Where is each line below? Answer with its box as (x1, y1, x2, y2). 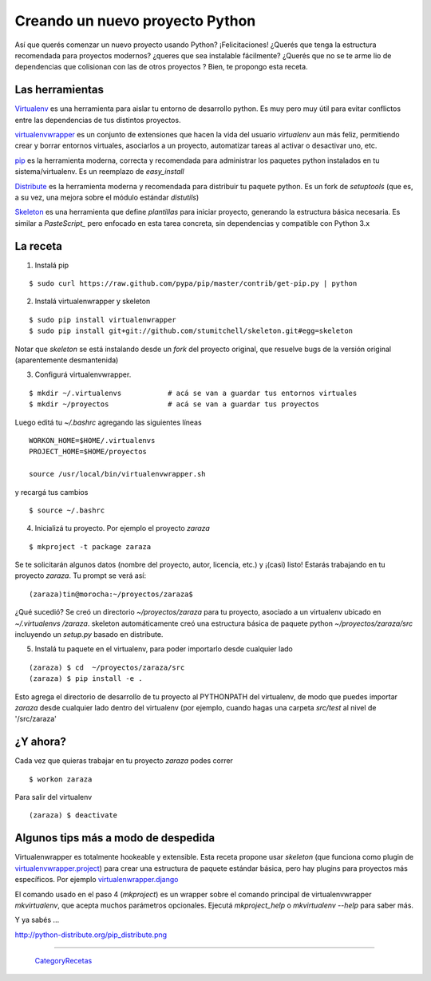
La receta (14, 239, 63, 253)
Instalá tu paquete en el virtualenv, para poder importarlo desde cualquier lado (34, 644, 293, 654)
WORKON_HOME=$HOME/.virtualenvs (29, 436, 156, 445)
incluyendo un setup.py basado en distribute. (14, 630, 164, 639)
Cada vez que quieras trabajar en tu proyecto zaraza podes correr (14, 756, 233, 765)
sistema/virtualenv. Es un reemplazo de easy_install (14, 167, 185, 176)
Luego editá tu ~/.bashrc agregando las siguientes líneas (14, 417, 203, 427)
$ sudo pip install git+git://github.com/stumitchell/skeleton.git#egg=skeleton (29, 326, 354, 335)
